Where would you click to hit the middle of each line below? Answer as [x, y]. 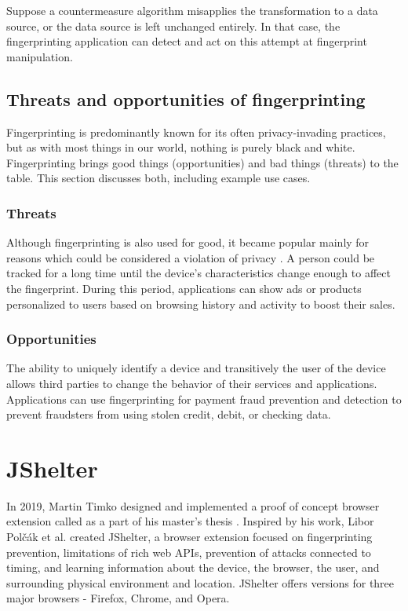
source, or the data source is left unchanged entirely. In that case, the [173, 26]
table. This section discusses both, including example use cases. [158, 178]
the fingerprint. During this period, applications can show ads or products [184, 288]
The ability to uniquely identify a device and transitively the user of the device [196, 368]
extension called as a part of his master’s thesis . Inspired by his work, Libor [190, 521]
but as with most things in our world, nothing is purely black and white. [181, 147]
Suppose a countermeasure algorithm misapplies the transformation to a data [192, 10]
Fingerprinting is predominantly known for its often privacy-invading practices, [196, 132]
